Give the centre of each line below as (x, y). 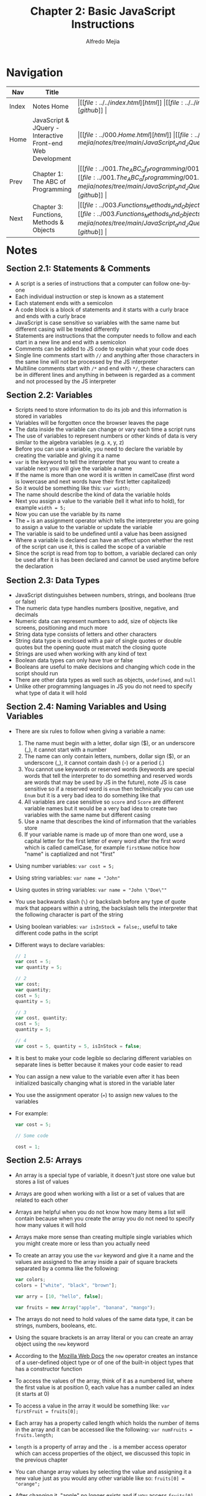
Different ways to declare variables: (60, 945)
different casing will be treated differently (67, 329)
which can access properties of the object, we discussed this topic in (103, 1454)
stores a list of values (42, 1181)
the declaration (34, 567)
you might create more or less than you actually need (82, 1243)
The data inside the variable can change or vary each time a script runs (105, 429)
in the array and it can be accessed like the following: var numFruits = (104, 1430)
